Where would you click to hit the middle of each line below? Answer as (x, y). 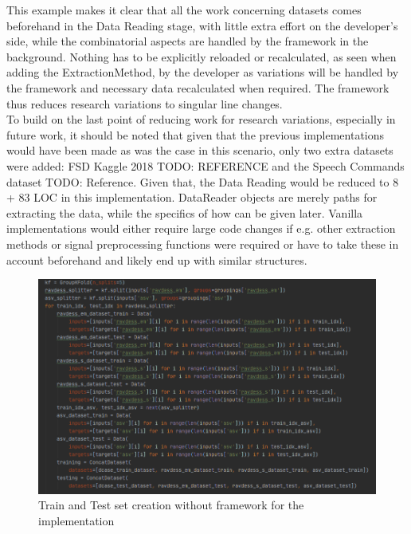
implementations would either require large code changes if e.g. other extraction (201, 228)
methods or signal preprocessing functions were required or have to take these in (203, 243)
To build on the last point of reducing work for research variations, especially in (201, 119)
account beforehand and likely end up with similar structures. (157, 259)
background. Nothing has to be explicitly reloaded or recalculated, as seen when (202, 56)
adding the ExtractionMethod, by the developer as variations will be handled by (203, 72)
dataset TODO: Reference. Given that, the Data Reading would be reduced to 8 (203, 181)
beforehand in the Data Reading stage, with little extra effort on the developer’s (202, 25)
